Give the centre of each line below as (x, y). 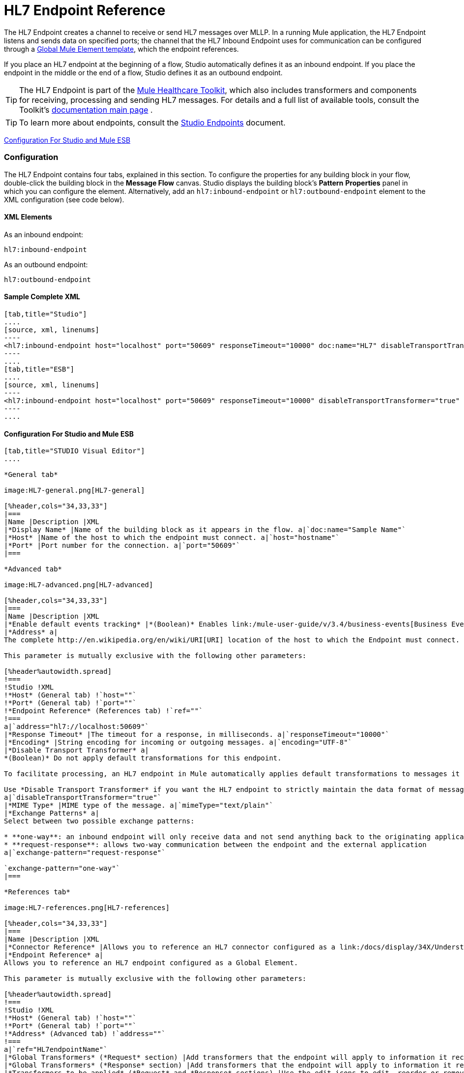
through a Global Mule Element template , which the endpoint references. (121, 49)
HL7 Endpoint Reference (85, 10)
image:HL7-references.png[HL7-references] (87, 908)
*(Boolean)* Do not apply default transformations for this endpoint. (143, 758)
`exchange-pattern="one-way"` (62, 868)
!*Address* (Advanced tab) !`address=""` (85, 1034)
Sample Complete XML (42, 297)
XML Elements (28, 217)
